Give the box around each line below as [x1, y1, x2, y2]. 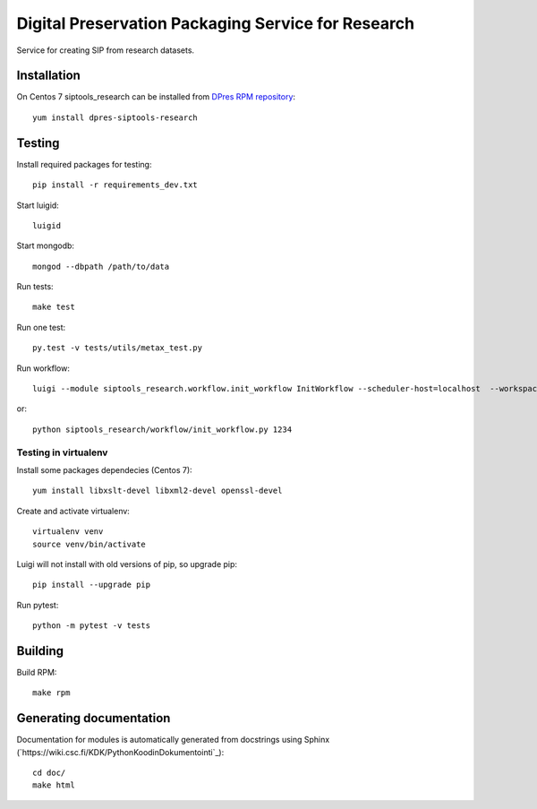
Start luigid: [16, 200, 60, 211]
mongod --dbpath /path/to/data [32, 261, 170, 271]
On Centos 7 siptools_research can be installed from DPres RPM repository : [16, 91, 295, 102]
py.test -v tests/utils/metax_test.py [32, 343, 203, 353]
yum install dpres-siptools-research [32, 112, 199, 123]
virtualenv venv [32, 527, 104, 537]
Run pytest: [16, 599, 59, 610]
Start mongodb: [16, 240, 75, 251]
